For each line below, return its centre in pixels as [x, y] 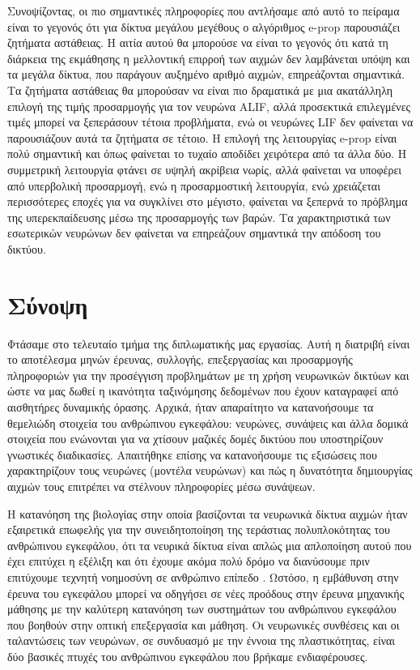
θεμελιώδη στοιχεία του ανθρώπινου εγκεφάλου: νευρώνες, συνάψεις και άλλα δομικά [208, 422]
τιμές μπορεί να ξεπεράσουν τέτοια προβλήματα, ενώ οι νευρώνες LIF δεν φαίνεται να [210, 122]
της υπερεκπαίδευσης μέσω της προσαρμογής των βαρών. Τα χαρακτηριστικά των [199, 217]
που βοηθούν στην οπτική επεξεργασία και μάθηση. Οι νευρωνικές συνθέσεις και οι [204, 624]
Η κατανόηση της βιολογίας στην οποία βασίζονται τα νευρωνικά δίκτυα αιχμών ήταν [208, 513]
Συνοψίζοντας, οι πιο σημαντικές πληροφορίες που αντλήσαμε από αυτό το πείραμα [204, 11]
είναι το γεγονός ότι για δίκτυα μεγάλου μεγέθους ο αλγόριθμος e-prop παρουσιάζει [204, 26]
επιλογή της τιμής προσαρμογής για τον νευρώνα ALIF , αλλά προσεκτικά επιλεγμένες [209, 106]
